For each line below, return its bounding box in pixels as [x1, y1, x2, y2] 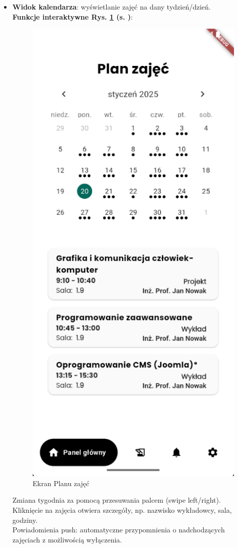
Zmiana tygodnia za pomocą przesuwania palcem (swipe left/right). [12, 495, 221, 505]
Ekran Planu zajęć [32, 478, 90, 488]
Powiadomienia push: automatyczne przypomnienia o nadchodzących [12, 524, 225, 535]
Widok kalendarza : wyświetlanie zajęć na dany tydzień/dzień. [12, 2, 211, 12]
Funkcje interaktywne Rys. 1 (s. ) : [12, 11, 133, 22]
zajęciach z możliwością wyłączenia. [12, 534, 122, 544]
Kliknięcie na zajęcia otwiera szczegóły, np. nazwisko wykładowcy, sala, [12, 504, 232, 515]
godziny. [12, 514, 38, 525]
